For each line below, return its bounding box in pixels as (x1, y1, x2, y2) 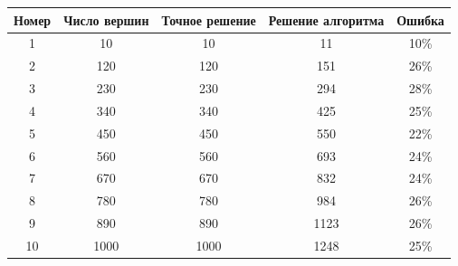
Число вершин (63, 10, 149, 29)
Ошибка (396, 10, 444, 29)
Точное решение (161, 10, 256, 29)
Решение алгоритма (268, 10, 385, 29)
